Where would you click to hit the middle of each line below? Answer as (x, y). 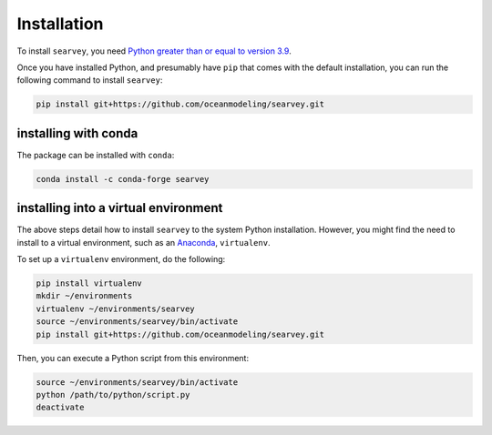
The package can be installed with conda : (96, 155)
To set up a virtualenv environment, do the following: (121, 259)
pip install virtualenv (89, 283)
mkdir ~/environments (84, 296)
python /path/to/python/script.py (113, 395)
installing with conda (77, 133)
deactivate (60, 408)
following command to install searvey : (90, 80)
